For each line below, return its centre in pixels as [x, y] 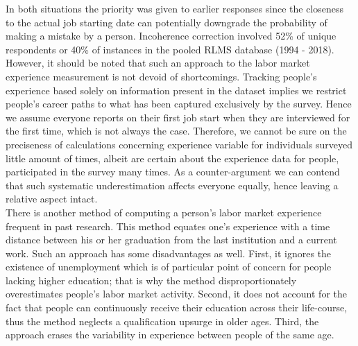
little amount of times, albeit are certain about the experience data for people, [172, 158]
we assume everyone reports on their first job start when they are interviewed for [178, 117]
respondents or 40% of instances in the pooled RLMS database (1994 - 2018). [170, 49]
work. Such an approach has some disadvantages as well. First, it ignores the [169, 253]
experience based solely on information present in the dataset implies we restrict [176, 90]
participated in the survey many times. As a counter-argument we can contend [173, 172]
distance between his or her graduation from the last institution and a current [171, 240]
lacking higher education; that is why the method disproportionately [151, 280]
